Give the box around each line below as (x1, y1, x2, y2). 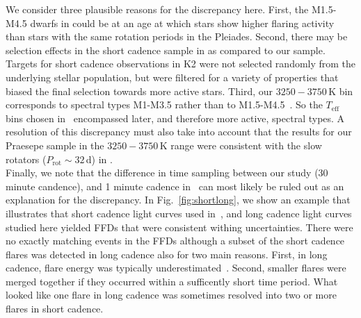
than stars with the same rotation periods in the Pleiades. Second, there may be (6, 29, 348, 44)
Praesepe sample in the (6, 137, 104, 152)
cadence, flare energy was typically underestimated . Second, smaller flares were (6, 260, 346, 275)
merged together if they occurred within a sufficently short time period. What (6, 274, 338, 288)
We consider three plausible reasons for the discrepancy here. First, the (6, 2, 309, 16)
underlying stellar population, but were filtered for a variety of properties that (6, 69, 339, 84)
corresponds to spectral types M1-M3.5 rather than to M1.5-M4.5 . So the (6, 97, 323, 112)
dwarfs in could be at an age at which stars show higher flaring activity (30, 15, 335, 30)
